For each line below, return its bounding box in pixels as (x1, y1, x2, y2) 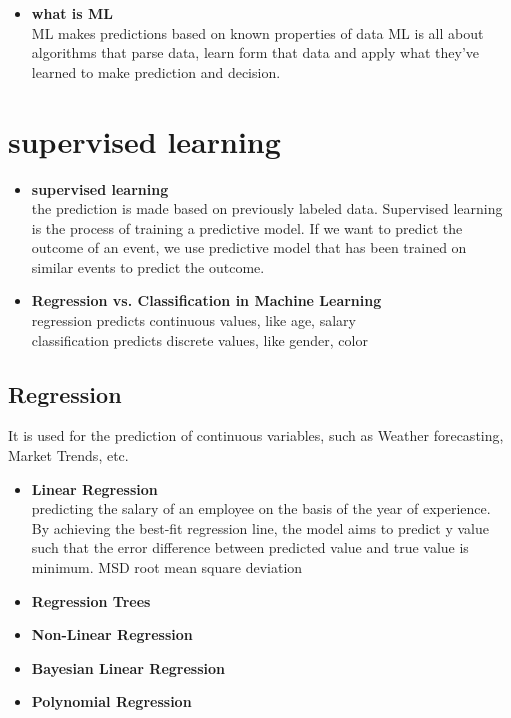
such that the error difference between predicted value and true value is (31, 537, 469, 558)
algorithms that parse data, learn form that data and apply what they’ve (31, 42, 479, 63)
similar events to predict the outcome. (31, 256, 265, 277)
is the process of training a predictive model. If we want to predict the (31, 217, 463, 238)
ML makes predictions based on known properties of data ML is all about (31, 22, 484, 43)
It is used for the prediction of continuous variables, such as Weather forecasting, (8, 425, 504, 446)
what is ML (31, 3, 113, 23)
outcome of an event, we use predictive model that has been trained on (31, 237, 467, 258)
